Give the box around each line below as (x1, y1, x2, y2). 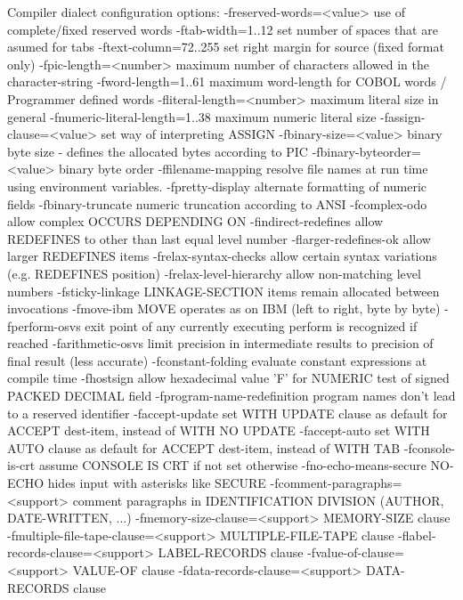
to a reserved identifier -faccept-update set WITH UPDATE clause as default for (7, 403, 448, 422)
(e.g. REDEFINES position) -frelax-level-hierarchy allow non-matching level (7, 264, 421, 282)
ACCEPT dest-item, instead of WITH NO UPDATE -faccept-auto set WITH (7, 421, 430, 440)
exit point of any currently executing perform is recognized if (85, 316, 418, 335)
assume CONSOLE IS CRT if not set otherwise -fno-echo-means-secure (38, 456, 426, 474)
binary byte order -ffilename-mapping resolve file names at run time (58, 159, 428, 178)
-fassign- (380, 107, 426, 126)
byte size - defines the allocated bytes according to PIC (7, 142, 308, 160)
